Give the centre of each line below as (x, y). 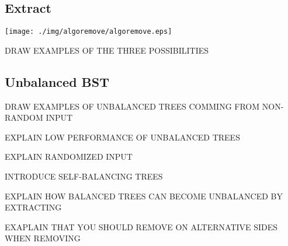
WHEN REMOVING (43, 238)
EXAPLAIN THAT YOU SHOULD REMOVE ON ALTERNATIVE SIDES (141, 226)
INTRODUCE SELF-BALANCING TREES (84, 176)
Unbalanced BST (57, 81)
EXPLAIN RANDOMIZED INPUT (69, 157)
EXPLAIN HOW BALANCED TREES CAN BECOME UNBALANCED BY (144, 196)
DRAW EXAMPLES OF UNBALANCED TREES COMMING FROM (132, 106)
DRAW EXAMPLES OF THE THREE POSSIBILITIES (107, 50)
